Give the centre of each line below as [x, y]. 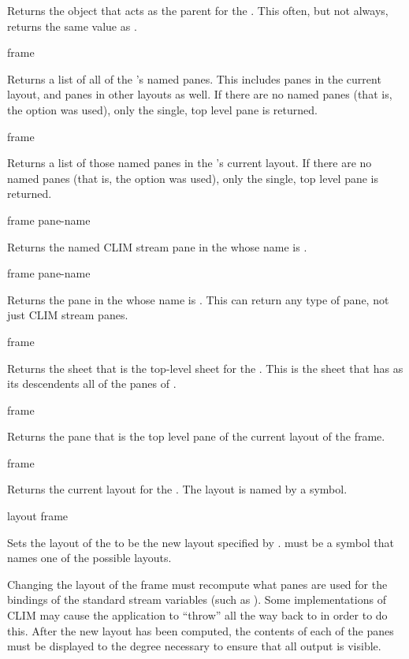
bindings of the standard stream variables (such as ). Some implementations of [197, 599]
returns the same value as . [72, 26]
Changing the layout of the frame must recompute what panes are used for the [197, 584]
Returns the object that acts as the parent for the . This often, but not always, [198, 10]
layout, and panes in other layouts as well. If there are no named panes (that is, [200, 94]
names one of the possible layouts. [89, 558]
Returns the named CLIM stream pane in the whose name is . [157, 246]
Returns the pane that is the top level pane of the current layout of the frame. [196, 436]
